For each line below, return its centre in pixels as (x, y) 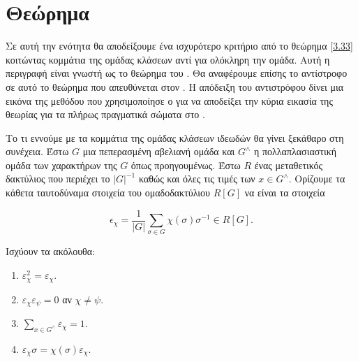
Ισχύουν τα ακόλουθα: (51, 251)
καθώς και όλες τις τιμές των (197, 179)
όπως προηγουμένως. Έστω (186, 165)
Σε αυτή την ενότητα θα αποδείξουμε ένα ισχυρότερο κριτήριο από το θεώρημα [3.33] (179, 46)
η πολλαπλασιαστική (295, 151)
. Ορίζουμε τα (317, 179)
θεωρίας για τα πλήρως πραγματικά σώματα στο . (105, 114)
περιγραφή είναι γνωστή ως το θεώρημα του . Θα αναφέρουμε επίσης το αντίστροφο (177, 73)
